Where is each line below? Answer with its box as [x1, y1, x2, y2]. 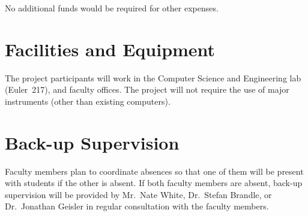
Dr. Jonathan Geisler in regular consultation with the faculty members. [5, 200, 269, 212]
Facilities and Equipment [5, 36, 216, 61]
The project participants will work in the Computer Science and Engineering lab [5, 71, 301, 84]
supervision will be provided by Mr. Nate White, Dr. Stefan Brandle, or [5, 188, 272, 200]
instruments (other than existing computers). [5, 95, 171, 107]
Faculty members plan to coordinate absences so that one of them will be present [5, 165, 304, 177]
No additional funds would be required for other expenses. [5, 2, 219, 14]
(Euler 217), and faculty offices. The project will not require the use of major [5, 83, 289, 96]
